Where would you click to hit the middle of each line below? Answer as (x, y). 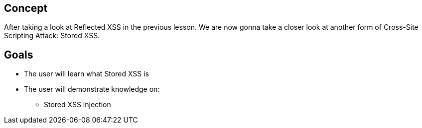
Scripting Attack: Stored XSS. (52, 36)
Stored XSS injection (77, 105)
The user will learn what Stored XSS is (87, 74)
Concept (26, 8)
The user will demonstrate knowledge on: (92, 89)
